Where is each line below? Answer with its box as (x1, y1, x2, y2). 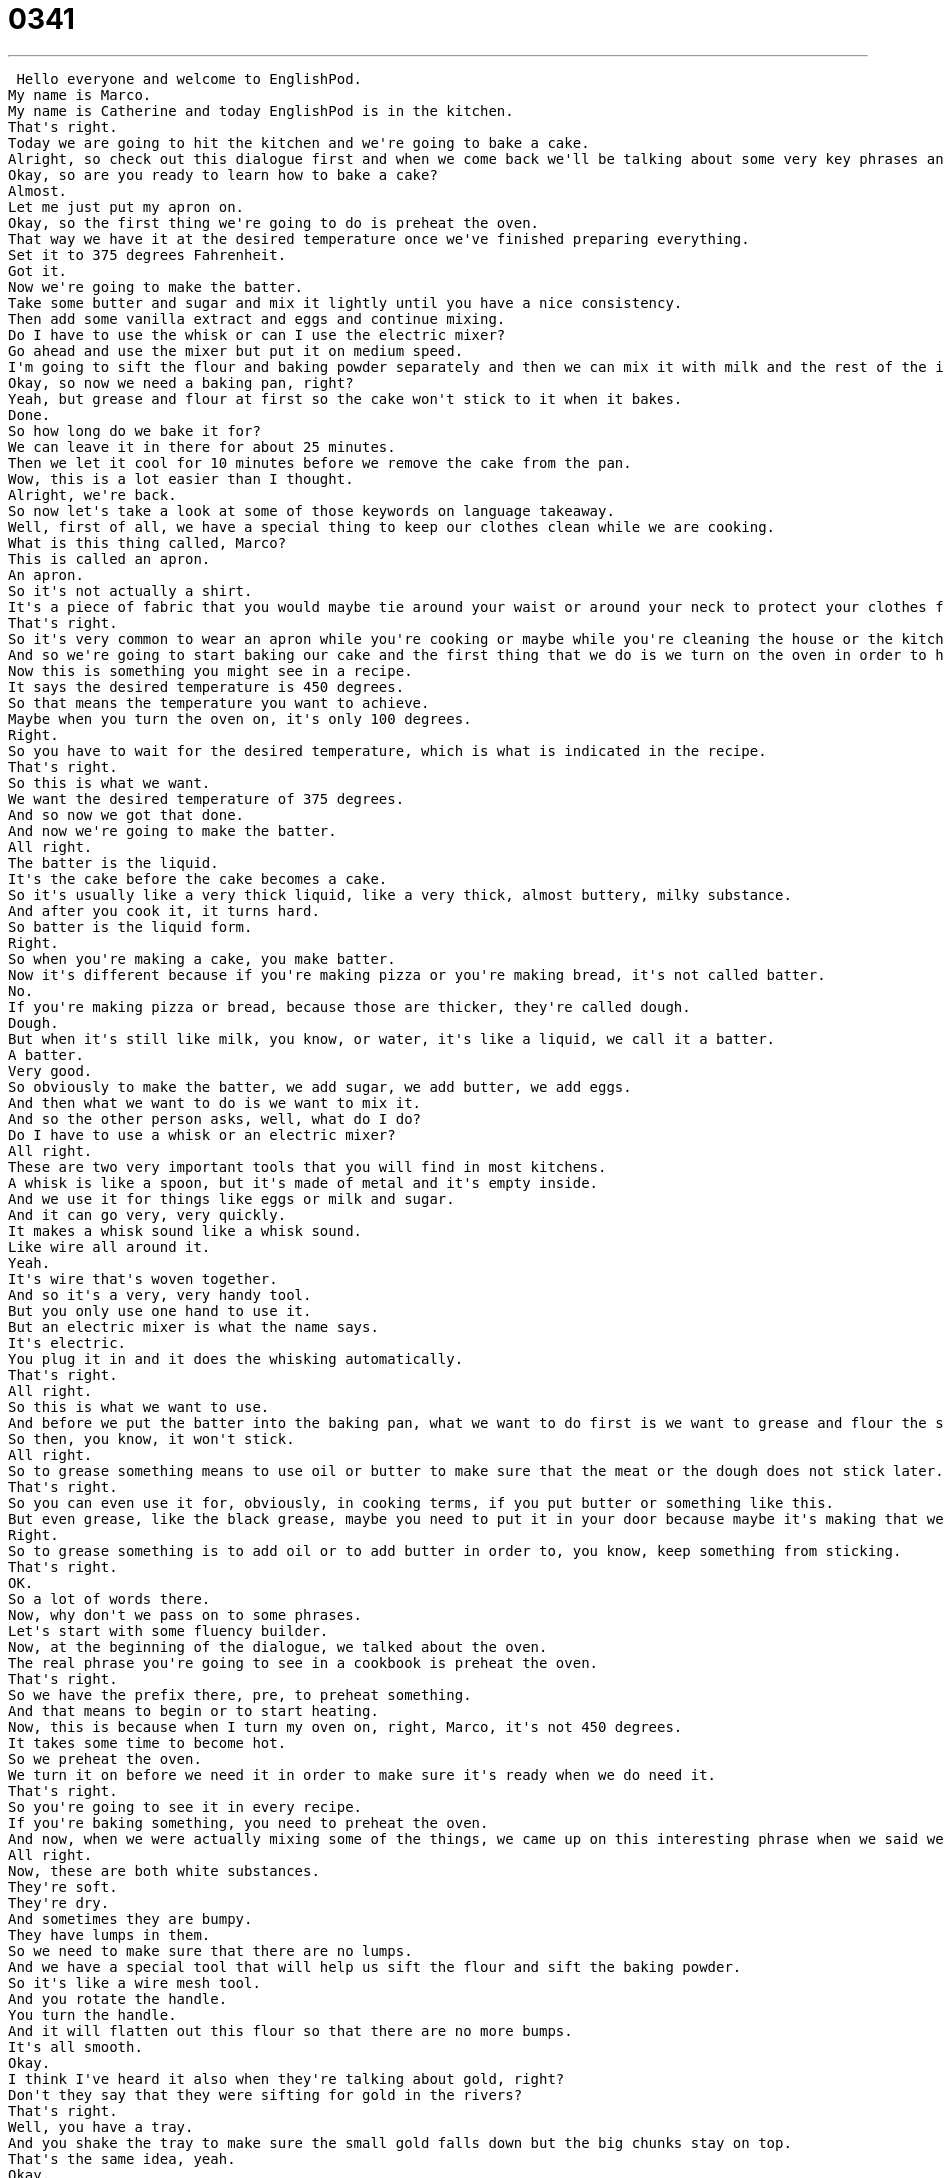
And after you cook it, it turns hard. (8, 902, 320, 919)
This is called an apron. (8, 550, 211, 567)
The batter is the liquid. (8, 854, 219, 871)
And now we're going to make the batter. (8, 822, 337, 839)
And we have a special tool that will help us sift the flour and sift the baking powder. (8, 1958, 742, 1975)
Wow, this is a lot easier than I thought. (8, 470, 354, 487)
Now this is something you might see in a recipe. (8, 662, 413, 679)
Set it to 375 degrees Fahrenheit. (8, 246, 287, 263)
